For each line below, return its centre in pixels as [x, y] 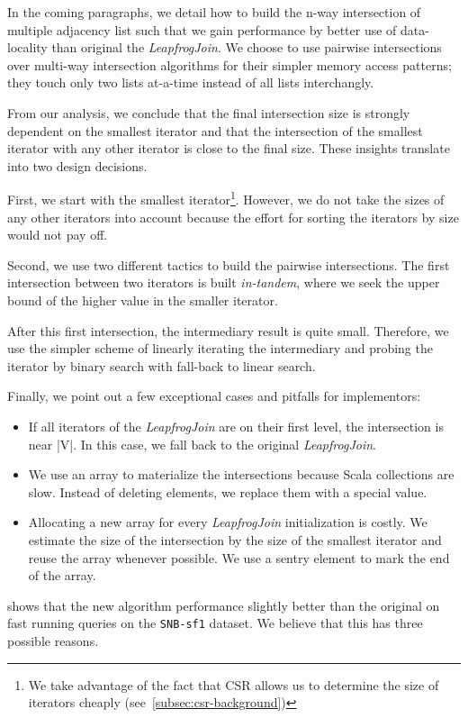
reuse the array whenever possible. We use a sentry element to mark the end [239, 557]
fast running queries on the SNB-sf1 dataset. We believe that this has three [215, 623]
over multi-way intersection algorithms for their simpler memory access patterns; [229, 64]
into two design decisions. [77, 165]
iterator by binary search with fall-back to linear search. [162, 365]
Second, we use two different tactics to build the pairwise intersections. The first [229, 264]
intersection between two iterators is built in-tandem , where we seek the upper [224, 282]
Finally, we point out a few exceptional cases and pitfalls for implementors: [214, 396]
